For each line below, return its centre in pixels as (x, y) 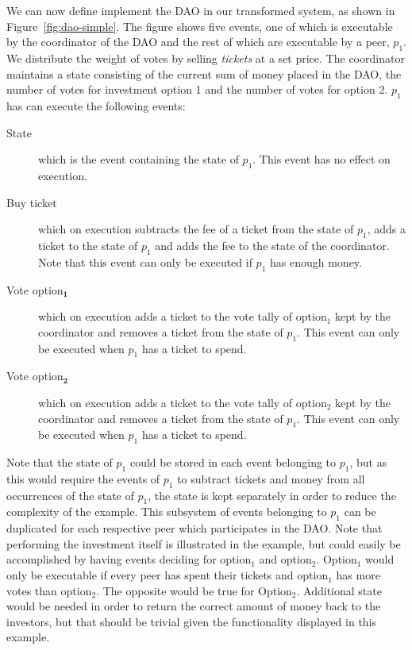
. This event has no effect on (322, 159)
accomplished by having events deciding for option (129, 559)
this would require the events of (83, 478)
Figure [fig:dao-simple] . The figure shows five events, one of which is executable (200, 26)
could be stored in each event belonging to (233, 462)
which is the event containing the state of (139, 159)
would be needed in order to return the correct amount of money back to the (194, 606)
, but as (368, 462)
